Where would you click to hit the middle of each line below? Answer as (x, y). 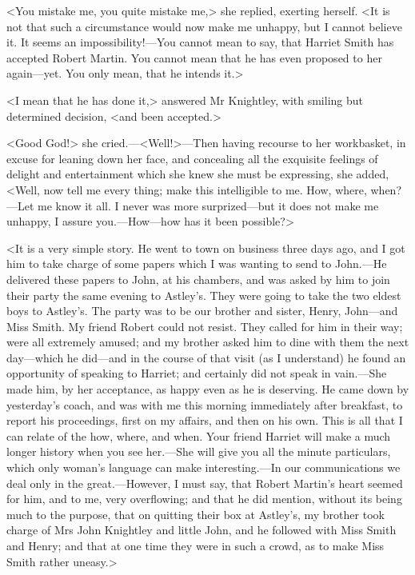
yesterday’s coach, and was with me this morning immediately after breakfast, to (205, 404)
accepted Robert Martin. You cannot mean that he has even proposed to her (194, 57)
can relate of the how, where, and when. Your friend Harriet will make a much (199, 435)
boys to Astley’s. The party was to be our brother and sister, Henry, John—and (202, 311)
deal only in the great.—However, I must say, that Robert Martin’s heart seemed (205, 483)
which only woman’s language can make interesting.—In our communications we (204, 467)
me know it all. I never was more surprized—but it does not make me (208, 205)
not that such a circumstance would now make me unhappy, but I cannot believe (204, 26)
